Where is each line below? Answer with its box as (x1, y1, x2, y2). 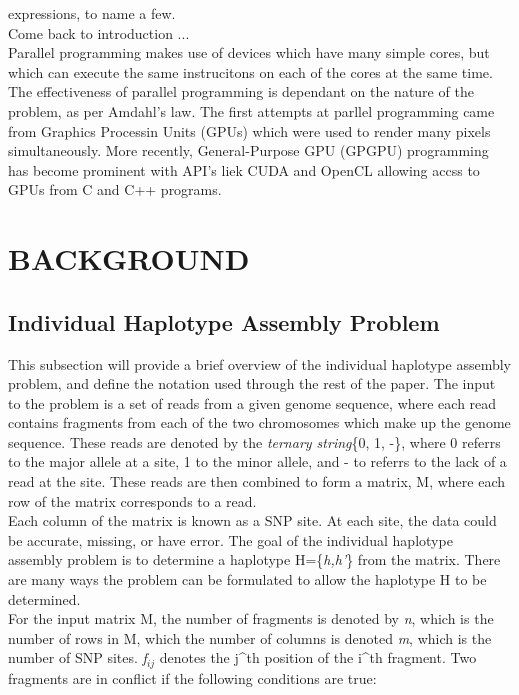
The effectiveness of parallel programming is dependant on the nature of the (8, 81, 474, 102)
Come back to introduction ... (8, 22, 190, 43)
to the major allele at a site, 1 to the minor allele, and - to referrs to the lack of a (8, 451, 507, 472)
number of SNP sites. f (8, 647, 147, 668)
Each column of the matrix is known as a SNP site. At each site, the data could (8, 510, 497, 531)
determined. (8, 588, 81, 609)
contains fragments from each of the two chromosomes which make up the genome (8, 412, 511, 433)
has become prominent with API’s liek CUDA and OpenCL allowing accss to (8, 159, 480, 180)
